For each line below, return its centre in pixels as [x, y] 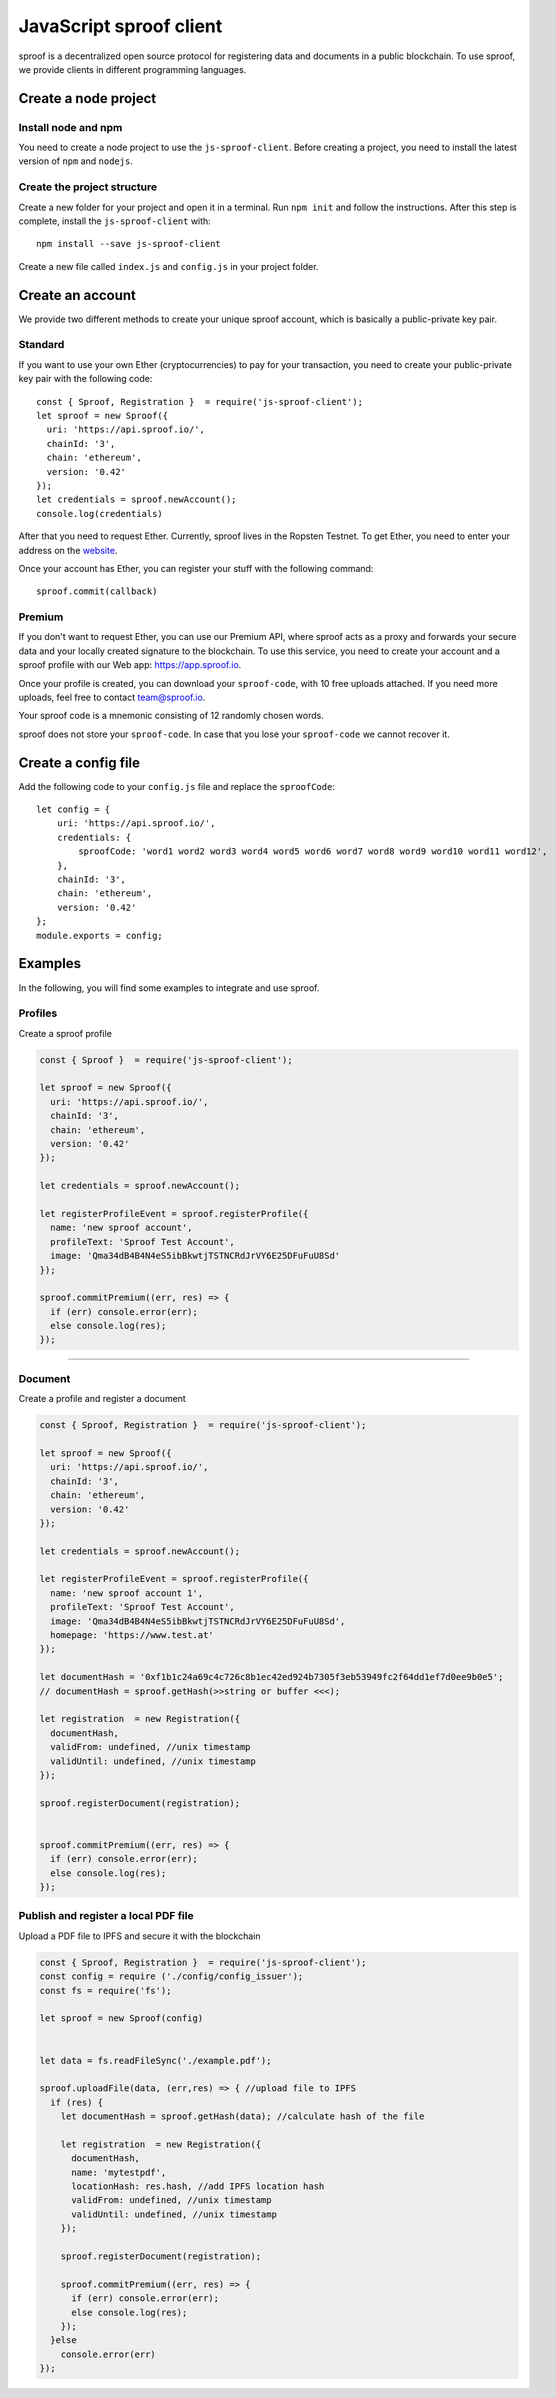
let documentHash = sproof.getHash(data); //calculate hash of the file [242, 2116]
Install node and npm [70, 127]
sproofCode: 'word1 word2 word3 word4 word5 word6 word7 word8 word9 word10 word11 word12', [313, 851]
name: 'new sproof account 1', [127, 1593]
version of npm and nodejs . [76, 161]
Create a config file [79, 762]
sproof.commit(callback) [97, 591]
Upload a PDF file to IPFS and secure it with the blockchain [139, 1936]
